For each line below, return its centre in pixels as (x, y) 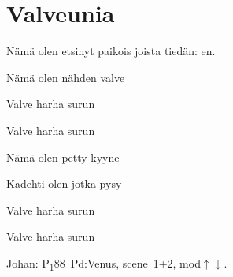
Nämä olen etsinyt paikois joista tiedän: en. (111, 51)
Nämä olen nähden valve (66, 77)
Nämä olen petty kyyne (63, 157)
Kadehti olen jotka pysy (64, 183)
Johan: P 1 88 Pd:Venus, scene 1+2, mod (104, 264)
